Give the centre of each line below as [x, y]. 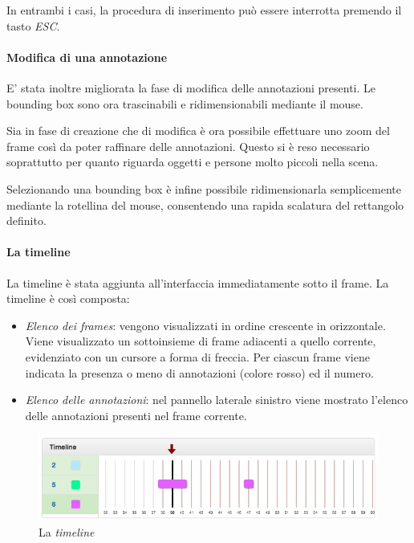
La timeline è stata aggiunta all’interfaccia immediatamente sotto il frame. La [198, 282]
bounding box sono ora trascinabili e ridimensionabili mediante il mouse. [185, 103]
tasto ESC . [33, 25]
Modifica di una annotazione [87, 57]
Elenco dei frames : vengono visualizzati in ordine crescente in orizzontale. [205, 325]
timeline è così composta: [68, 298]
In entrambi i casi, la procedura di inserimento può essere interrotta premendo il [204, 10]
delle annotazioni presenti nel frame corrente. [136, 415]
